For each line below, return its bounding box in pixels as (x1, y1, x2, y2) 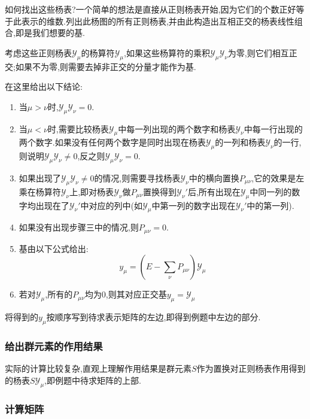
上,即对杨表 (69, 185, 114, 198)
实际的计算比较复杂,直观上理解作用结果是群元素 (5, 362, 192, 375)
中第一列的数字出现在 (151, 199, 236, 211)
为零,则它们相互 (227, 46, 289, 59)
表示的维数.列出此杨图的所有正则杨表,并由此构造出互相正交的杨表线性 (21, 14, 294, 27)
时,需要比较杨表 (47, 122, 109, 135)
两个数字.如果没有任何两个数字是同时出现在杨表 (19, 136, 206, 148)
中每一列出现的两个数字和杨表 (118, 122, 236, 135)
